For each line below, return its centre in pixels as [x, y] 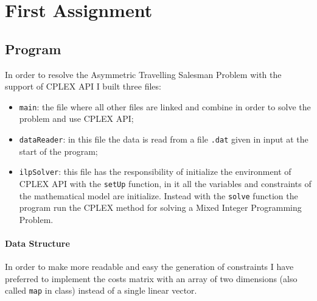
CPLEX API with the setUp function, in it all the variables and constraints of [165, 183]
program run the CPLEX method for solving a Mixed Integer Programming [160, 207]
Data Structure [37, 243]
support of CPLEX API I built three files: [83, 86]
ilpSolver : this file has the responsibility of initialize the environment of [155, 172]
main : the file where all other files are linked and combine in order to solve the [165, 106]
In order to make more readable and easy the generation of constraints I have [149, 267]
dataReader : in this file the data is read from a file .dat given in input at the [164, 139]
